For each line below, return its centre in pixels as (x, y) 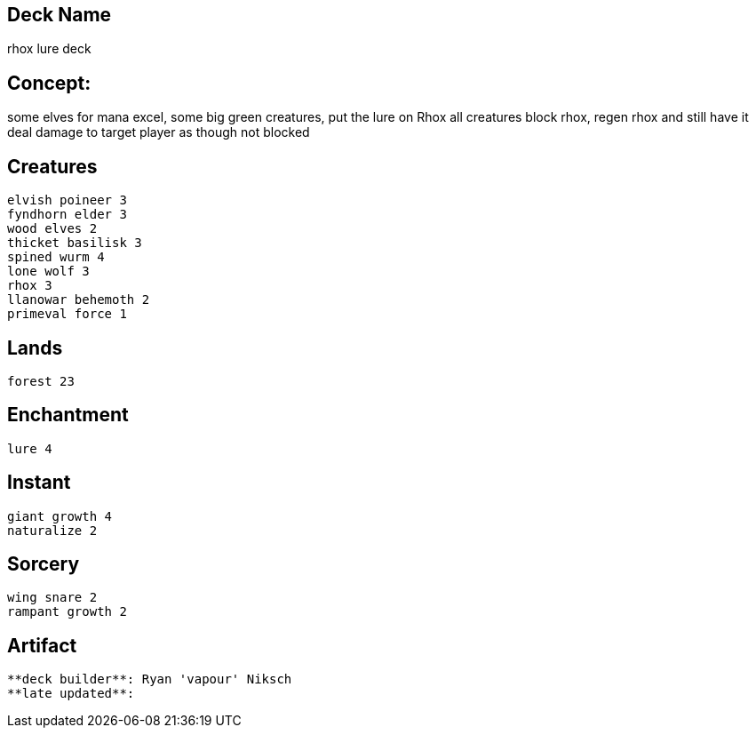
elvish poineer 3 (67, 200)
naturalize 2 (52, 530)
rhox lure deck (49, 49)
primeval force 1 (67, 314)
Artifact (42, 645)
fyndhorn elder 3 (67, 215)
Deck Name (60, 15)
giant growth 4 (60, 516)
